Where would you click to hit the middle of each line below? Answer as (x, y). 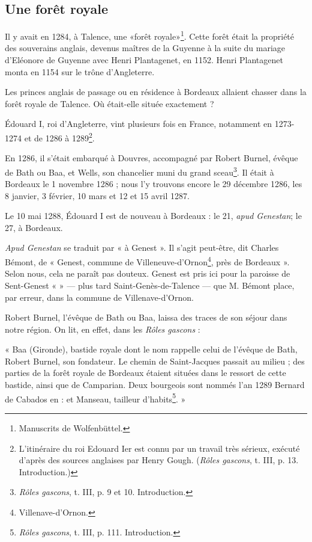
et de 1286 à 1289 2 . (59, 137)
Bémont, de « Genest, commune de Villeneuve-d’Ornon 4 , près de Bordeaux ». (147, 261)
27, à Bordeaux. (34, 227)
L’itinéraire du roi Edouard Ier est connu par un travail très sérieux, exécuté (159, 448)
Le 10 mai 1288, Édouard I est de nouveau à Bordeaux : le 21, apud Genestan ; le (153, 216)
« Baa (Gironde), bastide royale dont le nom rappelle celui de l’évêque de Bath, (151, 349)
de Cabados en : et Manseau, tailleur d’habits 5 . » (95, 398)
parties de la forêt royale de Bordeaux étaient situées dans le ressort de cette (145, 373)
